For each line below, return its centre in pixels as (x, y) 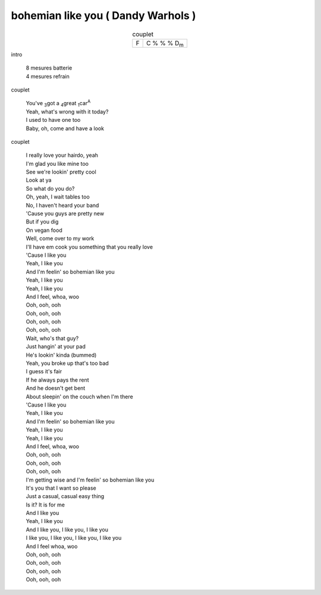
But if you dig (42, 222)
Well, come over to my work (60, 238)
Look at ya (39, 180)
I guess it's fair (44, 372)
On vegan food (44, 230)
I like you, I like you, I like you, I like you (74, 538)
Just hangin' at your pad (56, 347)
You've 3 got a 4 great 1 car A (58, 103)
